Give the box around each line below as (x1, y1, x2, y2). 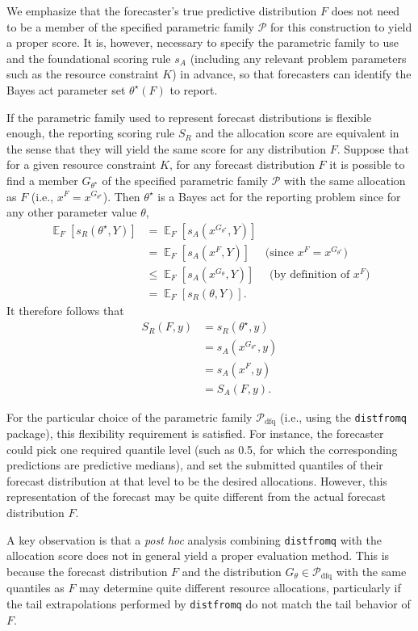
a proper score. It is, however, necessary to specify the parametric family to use (6, 34, 399, 51)
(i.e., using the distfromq (279, 408, 408, 425)
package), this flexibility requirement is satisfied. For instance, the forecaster (6, 425, 384, 442)
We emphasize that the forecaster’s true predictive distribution (6, 2, 317, 19)
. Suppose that (336, 140, 409, 157)
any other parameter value (6, 204, 137, 221)
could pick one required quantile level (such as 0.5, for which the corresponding (6, 440, 398, 457)
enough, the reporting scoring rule (6, 124, 175, 141)
